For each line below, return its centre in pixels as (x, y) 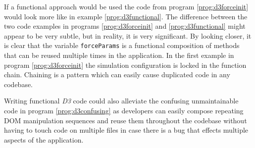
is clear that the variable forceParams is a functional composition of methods (122, 45)
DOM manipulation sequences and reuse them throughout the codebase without (126, 120)
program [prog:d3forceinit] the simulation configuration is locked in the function (125, 65)
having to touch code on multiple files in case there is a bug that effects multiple (126, 130)
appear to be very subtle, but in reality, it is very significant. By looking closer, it (128, 35)
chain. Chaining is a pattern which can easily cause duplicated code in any (117, 74)
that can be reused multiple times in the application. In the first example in (119, 55)
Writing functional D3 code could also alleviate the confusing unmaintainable (121, 101)
